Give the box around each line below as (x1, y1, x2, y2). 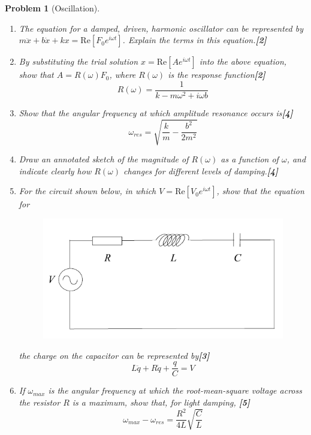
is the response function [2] (168, 68, 265, 81)
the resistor (19, 396, 61, 409)
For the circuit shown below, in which (19, 185, 156, 197)
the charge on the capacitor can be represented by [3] (19, 349, 210, 361)
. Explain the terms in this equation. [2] (122, 34, 267, 46)
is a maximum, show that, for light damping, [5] (72, 396, 250, 409)
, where (109, 68, 136, 81)
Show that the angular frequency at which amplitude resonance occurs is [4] (19, 106, 293, 119)
